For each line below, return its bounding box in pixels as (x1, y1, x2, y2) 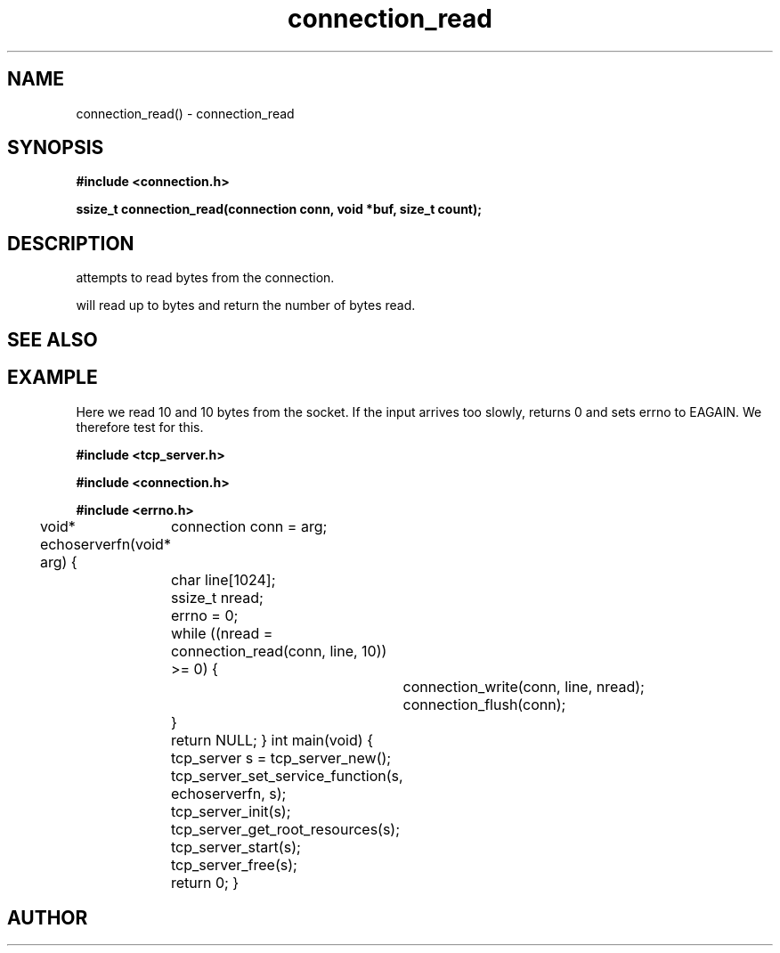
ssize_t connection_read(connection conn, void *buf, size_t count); (76, 201, 483, 217)
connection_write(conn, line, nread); (402, 677, 645, 696)
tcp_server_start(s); (170, 837, 301, 856)
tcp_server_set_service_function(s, (170, 766, 403, 785)
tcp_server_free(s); (170, 855, 297, 874)
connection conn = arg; (170, 517, 328, 535)
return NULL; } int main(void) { (170, 730, 373, 749)
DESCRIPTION (7, 232, 134, 255)
